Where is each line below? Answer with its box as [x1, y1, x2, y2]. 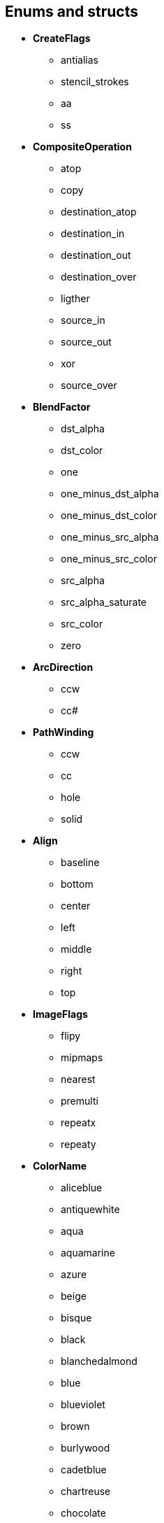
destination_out [61, 249, 131, 262]
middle [61, 943, 92, 956]
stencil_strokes [61, 76, 129, 88]
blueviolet [61, 1398, 105, 1411]
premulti [61, 1095, 98, 1107]
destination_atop [61, 206, 137, 218]
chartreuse [61, 1485, 111, 1498]
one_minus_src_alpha [61, 531, 159, 544]
